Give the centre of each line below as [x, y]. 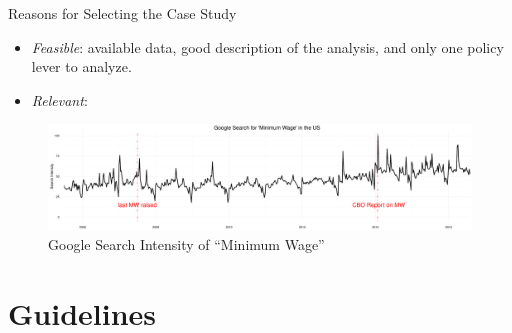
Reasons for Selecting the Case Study [122, 13]
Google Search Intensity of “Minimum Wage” [186, 243]
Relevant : [59, 99]
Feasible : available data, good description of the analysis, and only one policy [267, 46]
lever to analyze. [81, 66]
